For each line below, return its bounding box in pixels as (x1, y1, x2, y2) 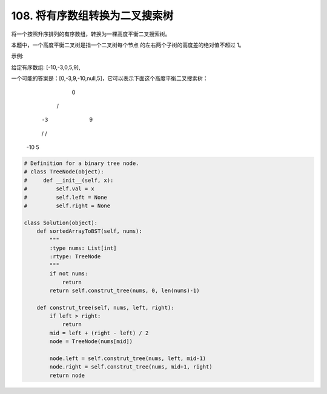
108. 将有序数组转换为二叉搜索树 (11, 9, 174, 22)
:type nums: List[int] (49, 244, 117, 252)
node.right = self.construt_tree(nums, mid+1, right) (49, 364, 213, 370)
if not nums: (49, 270, 88, 277)
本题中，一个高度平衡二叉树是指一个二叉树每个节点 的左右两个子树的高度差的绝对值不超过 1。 (11, 41, 245, 48)
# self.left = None (24, 194, 107, 201)
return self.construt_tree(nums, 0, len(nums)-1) (49, 287, 200, 294)
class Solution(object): (24, 219, 98, 226)
